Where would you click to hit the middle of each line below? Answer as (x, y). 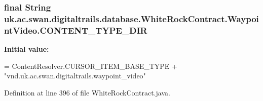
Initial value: (27, 49)
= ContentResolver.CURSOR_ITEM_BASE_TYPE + (91, 66)
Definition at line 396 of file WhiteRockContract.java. (87, 92)
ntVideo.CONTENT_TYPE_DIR (76, 30)
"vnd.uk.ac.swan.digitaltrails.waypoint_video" (75, 76)
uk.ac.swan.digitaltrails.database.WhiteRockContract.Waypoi (131, 18)
